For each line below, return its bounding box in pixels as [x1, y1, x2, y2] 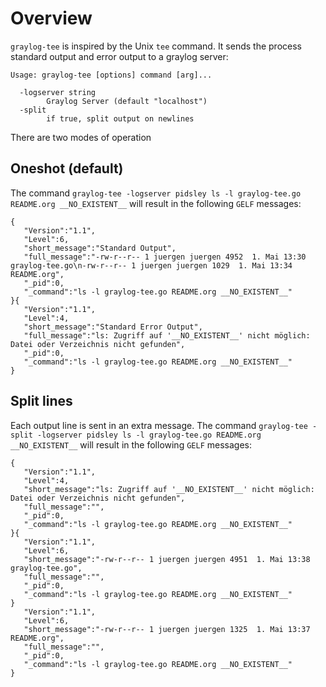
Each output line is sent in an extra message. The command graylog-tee [10, 419, 308, 431]
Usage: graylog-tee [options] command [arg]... [10, 70, 213, 80]
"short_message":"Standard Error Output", [23, 322, 203, 332]
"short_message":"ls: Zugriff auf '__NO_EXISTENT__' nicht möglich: [23, 484, 315, 494]
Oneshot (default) [10, 160, 124, 177]
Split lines [10, 393, 73, 410]
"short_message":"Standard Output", [23, 243, 177, 253]
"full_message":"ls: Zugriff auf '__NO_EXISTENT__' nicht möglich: [23, 330, 311, 341]
